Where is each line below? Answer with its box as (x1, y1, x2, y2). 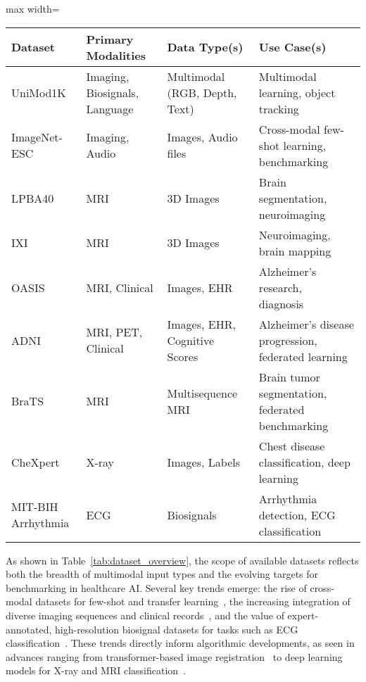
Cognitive (167, 331, 215, 348)
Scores (167, 348, 198, 365)
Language (86, 100, 134, 117)
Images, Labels (167, 453, 240, 470)
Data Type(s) (167, 39, 244, 56)
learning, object (258, 84, 336, 101)
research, (258, 279, 302, 296)
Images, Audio (167, 129, 238, 146)
